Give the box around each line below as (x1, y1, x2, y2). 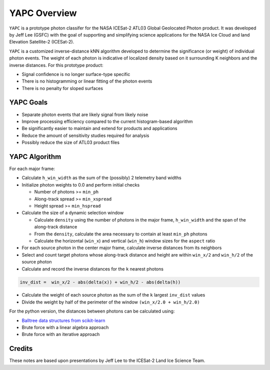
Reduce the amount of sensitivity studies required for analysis (21, 132, 149, 138)
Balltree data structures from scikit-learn (21, 317, 105, 323)
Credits (9, 344, 33, 353)
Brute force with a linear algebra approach (21, 324, 109, 330)
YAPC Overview (9, 7, 77, 18)
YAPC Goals (9, 98, 47, 107)
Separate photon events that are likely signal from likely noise (21, 111, 148, 117)
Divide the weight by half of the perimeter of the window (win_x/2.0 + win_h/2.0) (21, 299, 200, 305)
